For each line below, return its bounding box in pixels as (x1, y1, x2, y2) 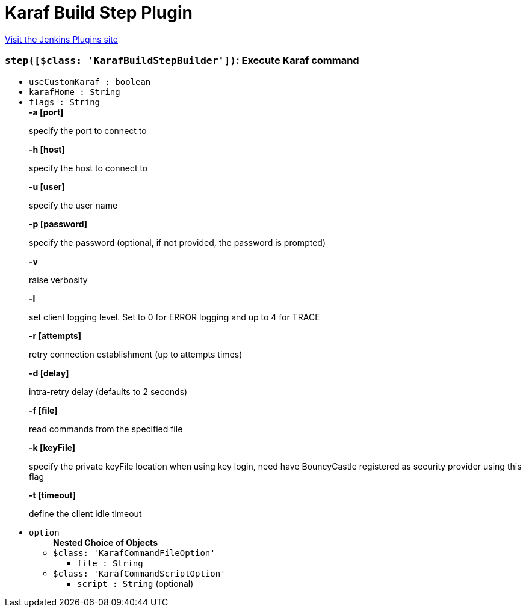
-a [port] (29, 106, 64, 117)
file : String (77, 558, 143, 568)
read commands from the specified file (29, 423, 183, 434)
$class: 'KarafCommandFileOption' (53, 548, 215, 558)
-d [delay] (29, 367, 69, 378)
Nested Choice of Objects (53, 537, 158, 548)
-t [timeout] (29, 489, 76, 500)
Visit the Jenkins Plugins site (5, 34, 118, 44)
